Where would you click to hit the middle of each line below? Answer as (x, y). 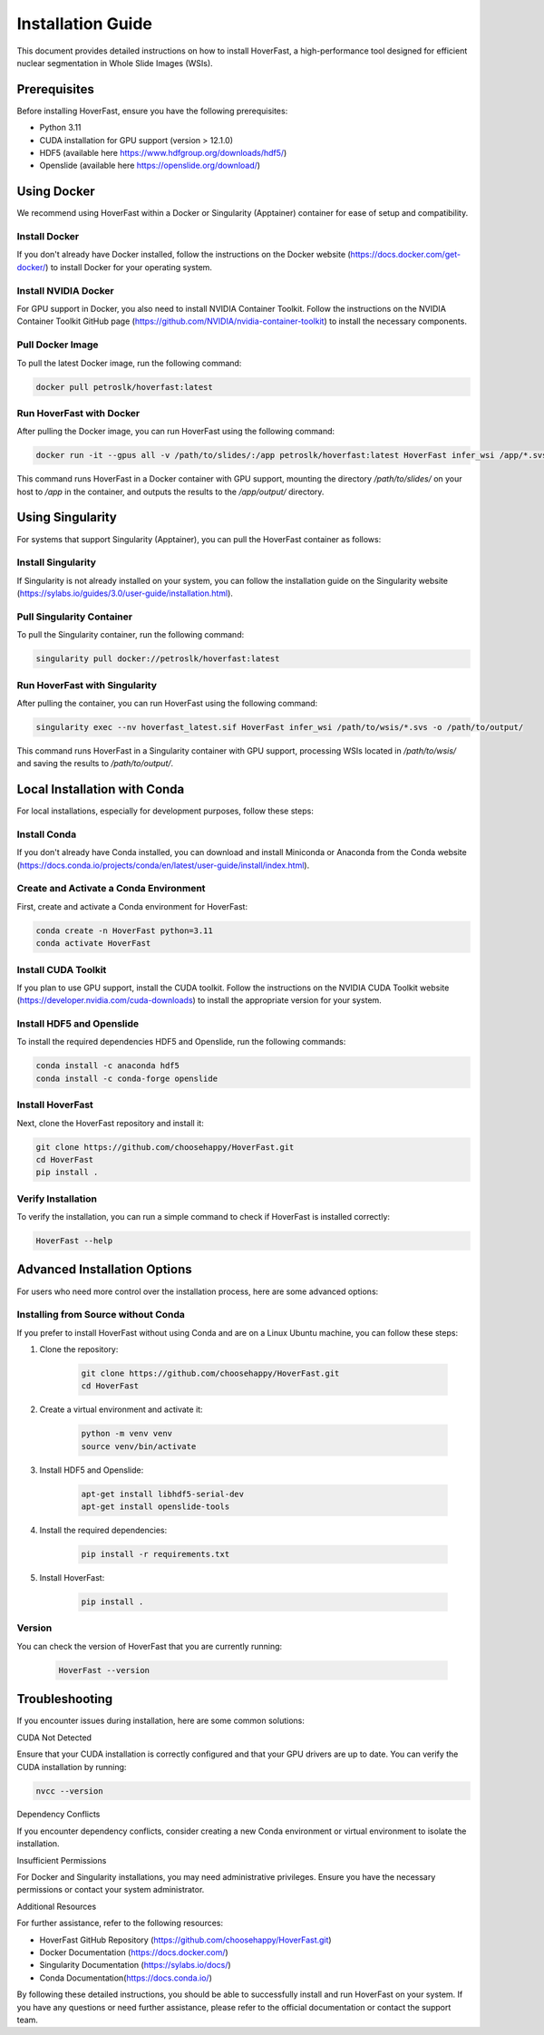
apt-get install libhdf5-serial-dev (163, 1494)
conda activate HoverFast (93, 944)
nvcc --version (69, 1791)
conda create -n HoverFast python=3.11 (124, 930)
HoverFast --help (74, 1241)
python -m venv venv (126, 1434)
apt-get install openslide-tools (155, 1507)
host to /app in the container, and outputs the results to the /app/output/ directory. (170, 492)
